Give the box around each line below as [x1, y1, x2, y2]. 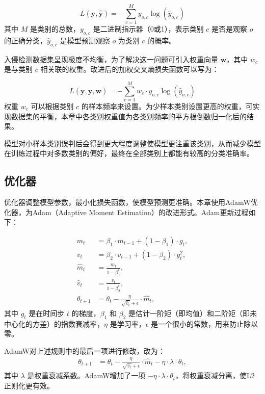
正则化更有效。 [4, 380, 54, 390]
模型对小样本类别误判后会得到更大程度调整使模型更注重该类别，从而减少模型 [4, 138, 261, 148]
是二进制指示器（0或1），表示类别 [93, 23, 204, 34]
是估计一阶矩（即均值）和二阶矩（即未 [128, 307, 257, 318]
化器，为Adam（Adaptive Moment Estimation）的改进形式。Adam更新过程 [4, 206, 249, 217]
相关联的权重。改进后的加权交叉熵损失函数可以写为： [40, 64, 219, 74]
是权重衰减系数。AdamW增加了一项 [27, 370, 146, 381]
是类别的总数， [30, 23, 80, 34]
